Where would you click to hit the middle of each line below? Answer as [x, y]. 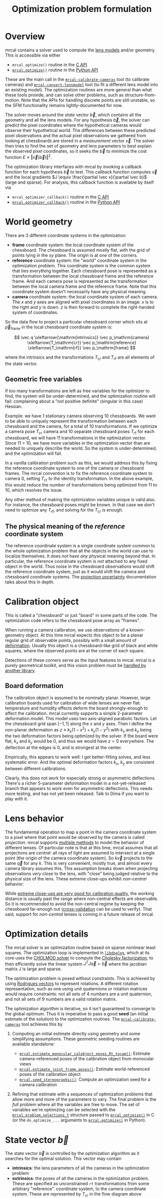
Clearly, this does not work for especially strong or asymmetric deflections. [80, 778]
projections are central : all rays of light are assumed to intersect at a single [80, 853]
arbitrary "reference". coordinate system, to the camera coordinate [79, 1189]
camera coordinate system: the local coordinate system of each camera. [85, 297]
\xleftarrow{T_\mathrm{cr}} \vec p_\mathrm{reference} [82, 342]
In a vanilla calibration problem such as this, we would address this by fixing [81, 463]
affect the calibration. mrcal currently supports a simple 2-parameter [74, 713]
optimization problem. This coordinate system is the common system [81, 265]
